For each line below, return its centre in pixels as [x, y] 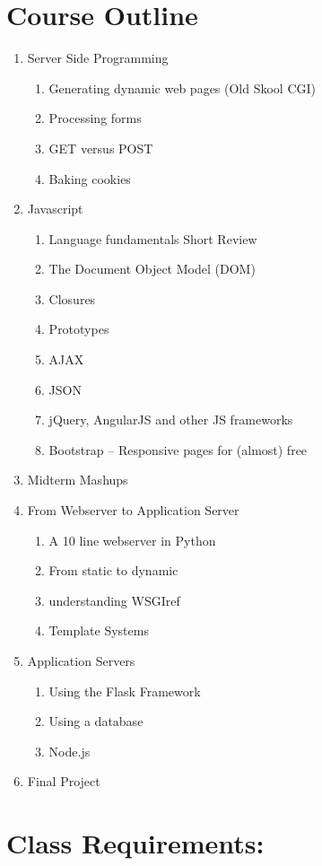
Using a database [96, 721]
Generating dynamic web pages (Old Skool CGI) [183, 87]
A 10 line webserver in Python [132, 540]
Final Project [64, 781]
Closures [72, 298]
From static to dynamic [113, 570]
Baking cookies [90, 178]
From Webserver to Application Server [133, 510]
